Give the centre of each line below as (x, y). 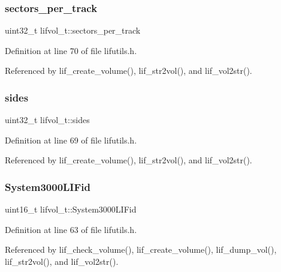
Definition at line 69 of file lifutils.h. (71, 140)
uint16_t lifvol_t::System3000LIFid (71, 209)
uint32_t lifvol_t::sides (47, 120)
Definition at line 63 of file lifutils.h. (71, 229)
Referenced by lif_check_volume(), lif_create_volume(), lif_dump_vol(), (141, 249)
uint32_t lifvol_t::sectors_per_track (73, 30)
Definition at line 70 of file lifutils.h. (71, 50)
